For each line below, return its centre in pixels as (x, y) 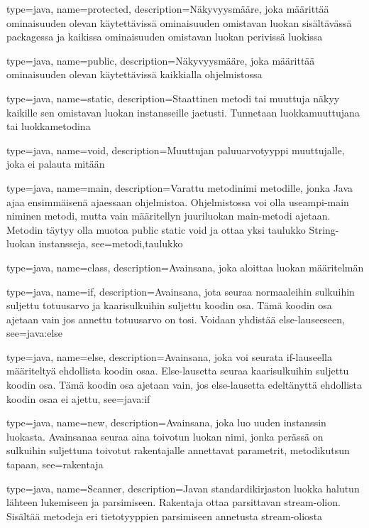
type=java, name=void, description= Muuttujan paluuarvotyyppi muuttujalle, (176, 150)
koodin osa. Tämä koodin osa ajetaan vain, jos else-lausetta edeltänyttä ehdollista (184, 385)
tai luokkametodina (49, 126)
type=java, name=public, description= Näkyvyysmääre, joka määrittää (161, 60)
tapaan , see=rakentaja (55, 464)
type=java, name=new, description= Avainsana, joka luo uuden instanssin (166, 422)
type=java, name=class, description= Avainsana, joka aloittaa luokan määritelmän (185, 267)
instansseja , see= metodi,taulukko (111, 243)
